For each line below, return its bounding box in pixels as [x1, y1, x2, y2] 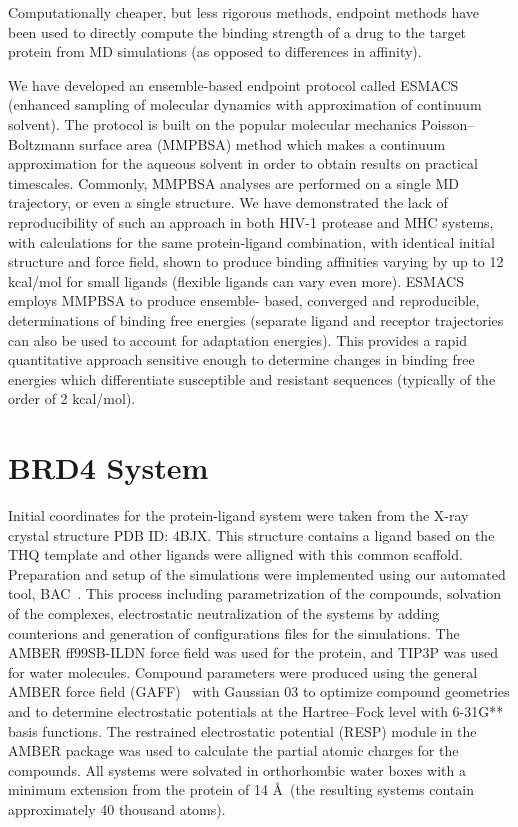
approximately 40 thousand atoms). [8, 798, 226, 819]
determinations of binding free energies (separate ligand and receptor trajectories [8, 309, 504, 330]
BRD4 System [8, 447, 209, 488]
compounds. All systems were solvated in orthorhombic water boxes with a [8, 759, 466, 780]
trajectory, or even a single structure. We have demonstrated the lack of [8, 192, 448, 213]
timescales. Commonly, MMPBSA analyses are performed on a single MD [8, 172, 460, 193]
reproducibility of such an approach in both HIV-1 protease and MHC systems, [8, 211, 494, 232]
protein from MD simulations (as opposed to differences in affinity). [8, 41, 422, 62]
